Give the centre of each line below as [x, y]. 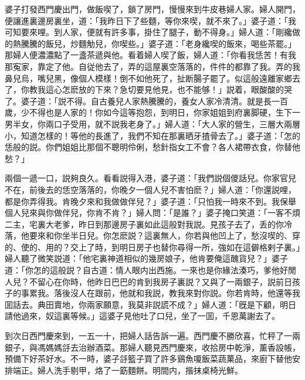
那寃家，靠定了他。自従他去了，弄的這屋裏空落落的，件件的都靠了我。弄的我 [152, 66]
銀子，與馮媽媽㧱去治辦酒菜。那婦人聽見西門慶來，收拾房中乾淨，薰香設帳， [152, 347]
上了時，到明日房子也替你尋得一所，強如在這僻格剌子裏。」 [189, 247]
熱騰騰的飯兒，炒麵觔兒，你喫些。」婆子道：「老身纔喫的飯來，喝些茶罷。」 [154, 43]
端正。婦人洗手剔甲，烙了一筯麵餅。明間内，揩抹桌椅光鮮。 [128, 370]
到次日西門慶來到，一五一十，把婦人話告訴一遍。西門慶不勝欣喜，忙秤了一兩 [152, 336]
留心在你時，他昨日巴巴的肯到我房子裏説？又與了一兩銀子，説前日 [165, 281]
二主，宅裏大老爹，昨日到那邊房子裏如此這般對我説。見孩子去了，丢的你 [144, 224]
